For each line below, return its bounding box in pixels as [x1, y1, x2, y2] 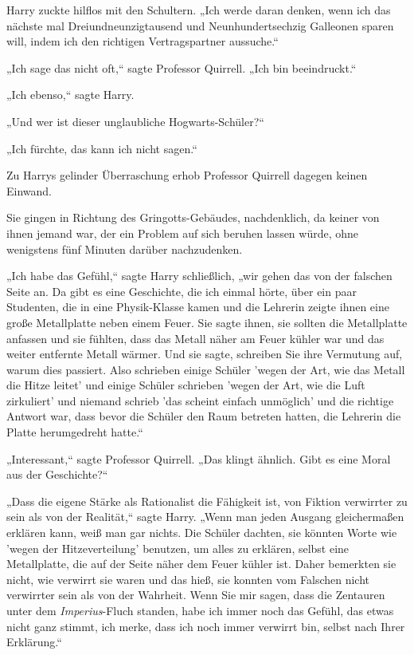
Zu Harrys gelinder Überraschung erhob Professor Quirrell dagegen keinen [6, 167, 368, 183]
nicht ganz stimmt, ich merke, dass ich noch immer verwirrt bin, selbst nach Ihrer [6, 618, 405, 634]
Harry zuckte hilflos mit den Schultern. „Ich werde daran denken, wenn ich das [6, 2, 391, 18]
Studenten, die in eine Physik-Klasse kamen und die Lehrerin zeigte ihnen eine [6, 298, 389, 315]
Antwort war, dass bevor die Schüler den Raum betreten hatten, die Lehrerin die [6, 408, 401, 424]
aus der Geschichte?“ [6, 466, 108, 483]
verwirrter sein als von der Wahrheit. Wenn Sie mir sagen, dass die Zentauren [6, 586, 385, 603]
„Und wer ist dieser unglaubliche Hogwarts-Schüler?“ [6, 112, 264, 129]
